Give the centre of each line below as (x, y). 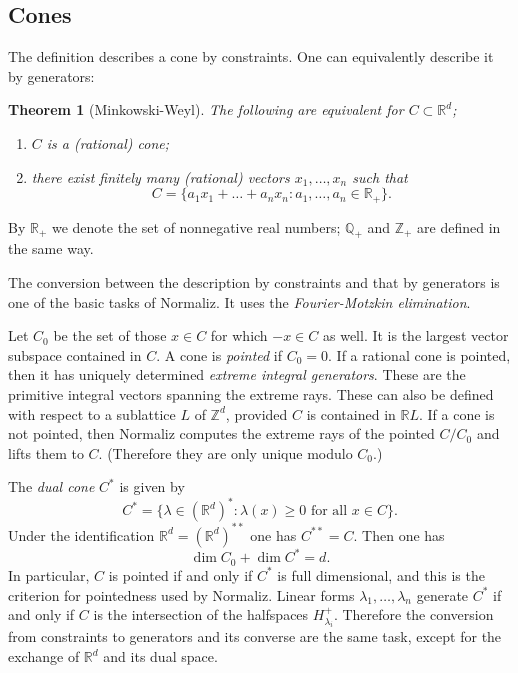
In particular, (49, 574)
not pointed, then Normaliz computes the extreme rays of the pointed (221, 433)
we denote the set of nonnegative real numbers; (196, 226)
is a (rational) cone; (108, 142)
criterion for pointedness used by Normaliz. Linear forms (181, 594)
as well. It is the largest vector (415, 335)
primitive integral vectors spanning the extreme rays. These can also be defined (251, 393)
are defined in (459, 226)
